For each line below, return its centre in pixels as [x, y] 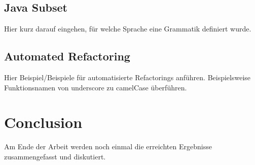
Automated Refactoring [67, 56]
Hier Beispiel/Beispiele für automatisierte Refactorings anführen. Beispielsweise [128, 77]
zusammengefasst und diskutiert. [55, 156]
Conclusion [43, 122]
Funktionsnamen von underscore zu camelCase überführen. [96, 87]
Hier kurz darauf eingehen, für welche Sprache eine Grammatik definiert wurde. [128, 29]
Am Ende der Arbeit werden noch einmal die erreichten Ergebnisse [108, 146]
